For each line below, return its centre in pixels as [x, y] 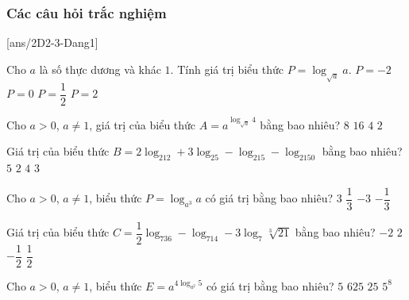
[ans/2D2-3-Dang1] [52, 42]
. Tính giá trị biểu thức [227, 69]
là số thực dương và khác [100, 69]
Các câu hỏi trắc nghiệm [87, 12]
